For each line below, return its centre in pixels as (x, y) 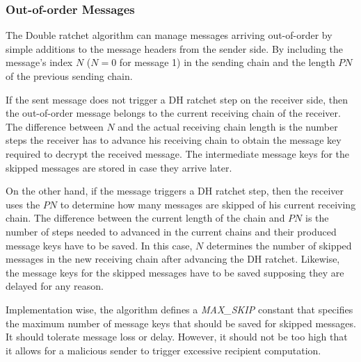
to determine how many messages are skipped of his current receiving (208, 204)
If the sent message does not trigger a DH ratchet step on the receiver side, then (177, 99)
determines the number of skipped (279, 245)
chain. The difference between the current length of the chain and (145, 218)
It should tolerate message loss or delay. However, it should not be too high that (177, 337)
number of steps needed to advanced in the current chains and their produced (171, 231)
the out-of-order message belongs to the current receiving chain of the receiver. (173, 113)
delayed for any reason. (55, 286)
